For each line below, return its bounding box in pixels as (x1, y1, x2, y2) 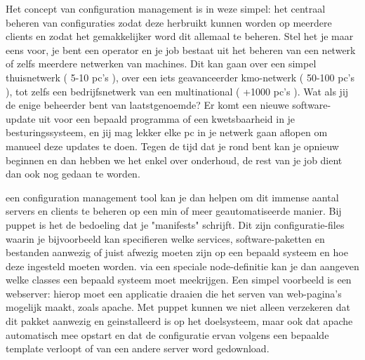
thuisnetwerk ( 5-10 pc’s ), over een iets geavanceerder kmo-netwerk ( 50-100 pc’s (6, 69, 355, 84)
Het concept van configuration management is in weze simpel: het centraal (6, 1, 326, 15)
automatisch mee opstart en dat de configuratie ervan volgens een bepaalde (6, 327, 329, 342)
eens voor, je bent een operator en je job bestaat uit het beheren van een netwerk (6, 42, 356, 57)
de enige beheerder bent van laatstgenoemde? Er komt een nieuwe (6, 98, 289, 112)
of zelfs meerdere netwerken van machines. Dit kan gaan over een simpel (6, 56, 317, 71)
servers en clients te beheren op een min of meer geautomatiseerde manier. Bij (6, 204, 342, 218)
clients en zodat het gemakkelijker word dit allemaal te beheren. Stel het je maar (6, 29, 354, 44)
